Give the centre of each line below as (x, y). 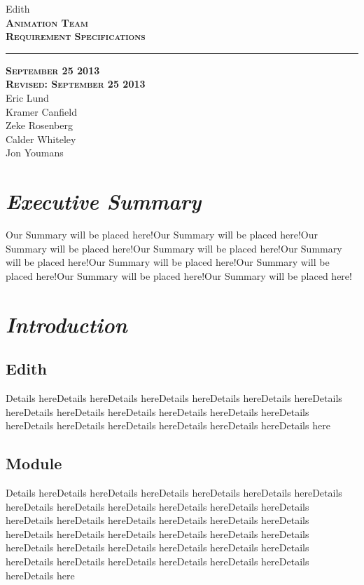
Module (34, 463)
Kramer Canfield (41, 111)
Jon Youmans (35, 153)
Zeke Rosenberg (39, 125)
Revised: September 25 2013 (76, 84)
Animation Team (47, 22)
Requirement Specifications (76, 36)
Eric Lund (27, 97)
